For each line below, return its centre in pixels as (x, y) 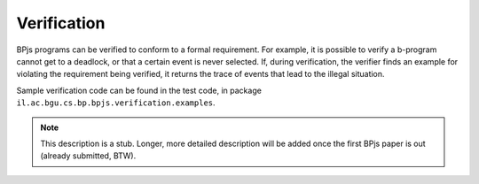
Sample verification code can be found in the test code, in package (139, 90)
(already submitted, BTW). (88, 156)
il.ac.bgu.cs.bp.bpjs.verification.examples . (116, 103)
